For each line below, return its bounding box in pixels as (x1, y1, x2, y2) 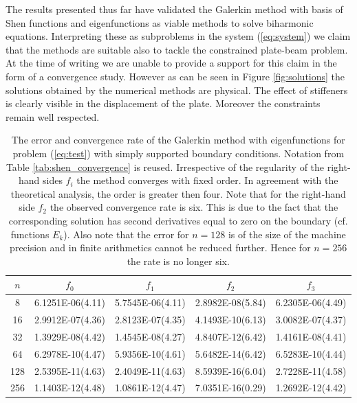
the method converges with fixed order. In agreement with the (76, 173, 338, 187)
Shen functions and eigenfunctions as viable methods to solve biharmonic (6, 15, 314, 30)
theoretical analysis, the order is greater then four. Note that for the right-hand (10, 186, 346, 200)
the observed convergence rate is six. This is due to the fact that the (50, 200, 338, 214)
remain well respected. (6, 109, 100, 124)
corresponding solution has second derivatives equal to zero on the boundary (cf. (8, 213, 348, 227)
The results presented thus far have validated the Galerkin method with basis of (6, 2, 343, 16)
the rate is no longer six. (127, 253, 230, 268)
